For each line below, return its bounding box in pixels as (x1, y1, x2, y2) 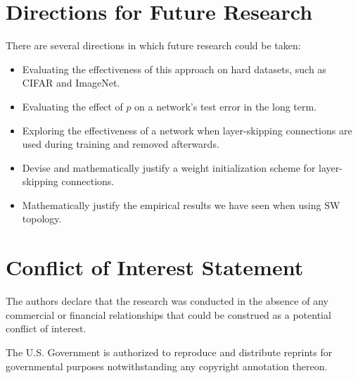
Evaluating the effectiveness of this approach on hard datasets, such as (22, 61, 326, 76)
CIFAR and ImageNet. (22, 75, 120, 90)
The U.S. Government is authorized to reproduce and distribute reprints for (6, 344, 333, 359)
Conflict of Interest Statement (6, 253, 304, 282)
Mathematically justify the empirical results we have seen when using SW (22, 197, 340, 212)
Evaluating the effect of (22, 99, 123, 113)
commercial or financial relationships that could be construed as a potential (6, 307, 331, 322)
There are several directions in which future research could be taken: (6, 38, 301, 53)
